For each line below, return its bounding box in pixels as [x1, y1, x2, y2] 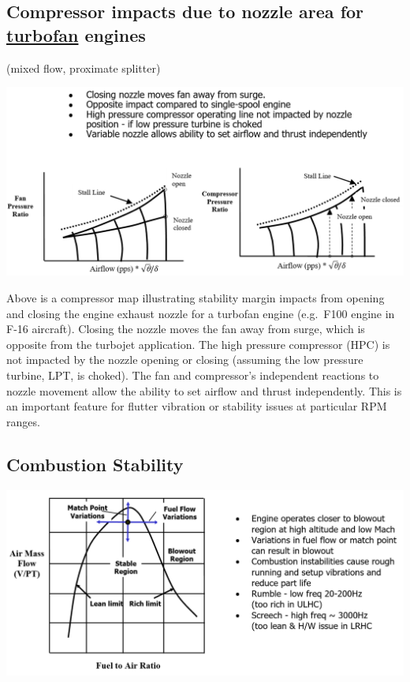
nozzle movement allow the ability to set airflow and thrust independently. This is [6, 382, 402, 399]
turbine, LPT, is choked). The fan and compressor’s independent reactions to [6, 366, 379, 383]
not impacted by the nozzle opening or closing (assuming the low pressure [6, 351, 363, 368]
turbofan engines [6, 22, 146, 47]
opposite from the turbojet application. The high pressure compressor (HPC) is [6, 335, 390, 352]
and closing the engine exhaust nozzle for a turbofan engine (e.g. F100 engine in [6, 305, 395, 321]
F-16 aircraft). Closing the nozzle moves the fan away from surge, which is [6, 320, 365, 337]
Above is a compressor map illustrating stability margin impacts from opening [6, 289, 385, 305]
